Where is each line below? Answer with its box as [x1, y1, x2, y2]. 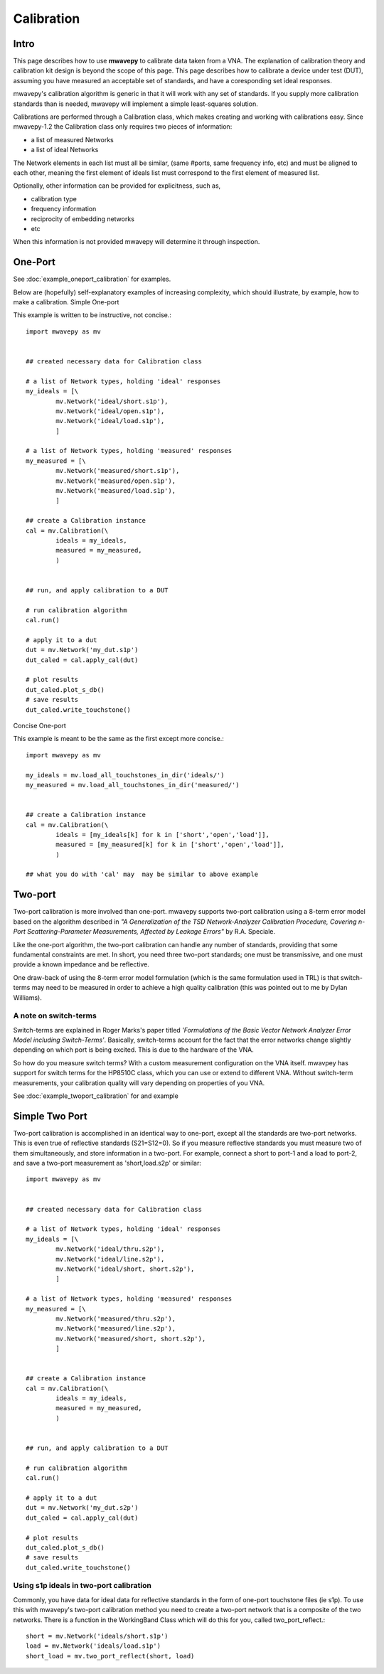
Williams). [13, 993, 43, 1002]
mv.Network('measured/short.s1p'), [55, 467, 180, 475]
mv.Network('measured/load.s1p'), [55, 487, 176, 495]
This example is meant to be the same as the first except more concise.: [13, 735, 224, 743]
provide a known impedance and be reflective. [13, 960, 149, 969]
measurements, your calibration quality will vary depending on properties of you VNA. [13, 1078, 265, 1087]
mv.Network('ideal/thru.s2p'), [55, 1245, 165, 1253]
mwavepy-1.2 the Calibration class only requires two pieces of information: [13, 122, 233, 131]
